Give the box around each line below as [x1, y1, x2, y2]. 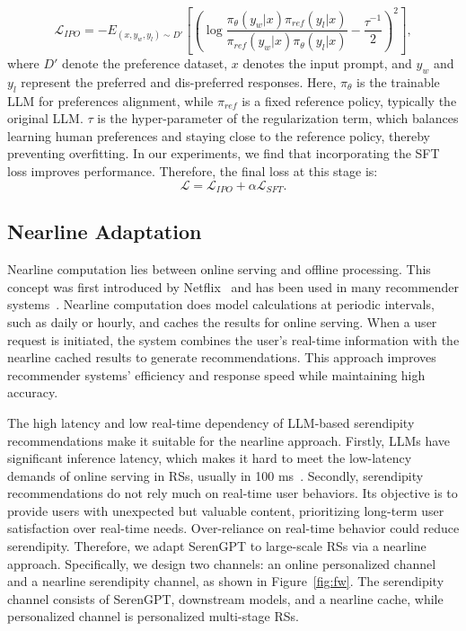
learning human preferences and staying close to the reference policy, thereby [7, 126, 431, 145]
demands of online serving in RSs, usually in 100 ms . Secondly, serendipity [7, 466, 424, 484]
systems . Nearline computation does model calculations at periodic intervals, [7, 295, 435, 314]
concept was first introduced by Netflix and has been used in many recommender [7, 277, 459, 296]
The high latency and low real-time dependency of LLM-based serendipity [7, 413, 415, 431]
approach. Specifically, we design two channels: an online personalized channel [7, 554, 436, 573]
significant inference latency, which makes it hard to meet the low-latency [7, 449, 412, 467]
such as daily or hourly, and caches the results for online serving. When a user [7, 312, 437, 331]
